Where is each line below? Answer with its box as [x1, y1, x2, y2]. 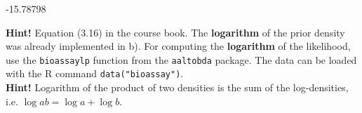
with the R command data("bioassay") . [6, 66, 184, 81]
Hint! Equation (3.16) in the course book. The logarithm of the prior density [6, 25, 345, 39]
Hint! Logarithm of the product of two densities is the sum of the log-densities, [6, 80, 349, 95]
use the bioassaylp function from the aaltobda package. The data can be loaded [6, 52, 357, 67]
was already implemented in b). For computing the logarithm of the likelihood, [6, 39, 351, 53]
